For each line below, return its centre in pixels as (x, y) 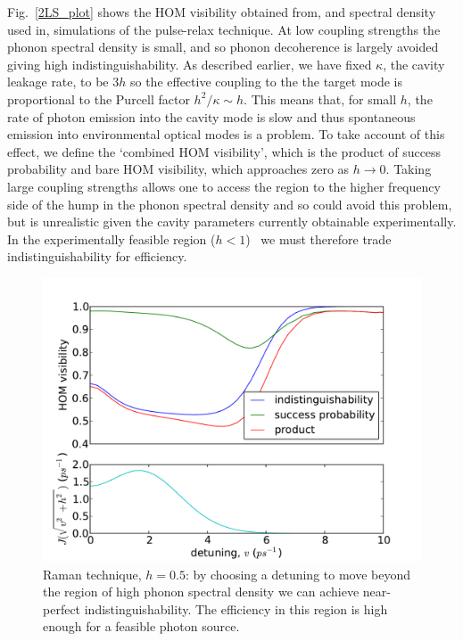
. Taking (409, 169)
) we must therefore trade (318, 238)
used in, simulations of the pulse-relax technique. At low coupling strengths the (224, 29)
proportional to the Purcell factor (99, 99)
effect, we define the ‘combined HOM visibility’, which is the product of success (224, 151)
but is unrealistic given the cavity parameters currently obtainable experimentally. (232, 222)
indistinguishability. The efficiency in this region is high (236, 608)
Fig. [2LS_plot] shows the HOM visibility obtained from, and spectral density (222, 12)
